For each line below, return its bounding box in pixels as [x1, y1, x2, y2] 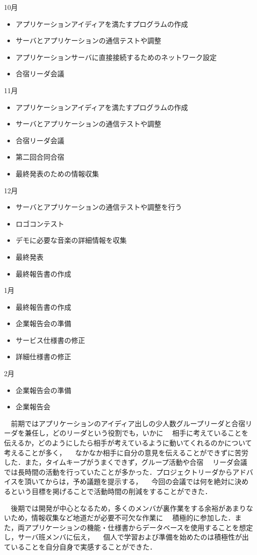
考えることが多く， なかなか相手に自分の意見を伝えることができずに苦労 [4, 447, 249, 457]
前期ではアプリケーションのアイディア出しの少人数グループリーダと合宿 [10, 418, 246, 428]
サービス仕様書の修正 [15, 334, 85, 345]
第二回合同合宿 [15, 152, 64, 162]
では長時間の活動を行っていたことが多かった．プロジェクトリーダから [4, 466, 233, 477]
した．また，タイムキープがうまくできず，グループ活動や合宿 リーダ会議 [4, 457, 248, 467]
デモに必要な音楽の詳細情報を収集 [15, 235, 127, 245]
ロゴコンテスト [15, 218, 64, 228]
